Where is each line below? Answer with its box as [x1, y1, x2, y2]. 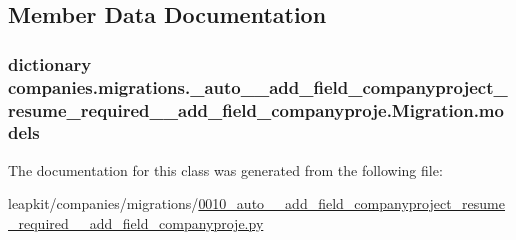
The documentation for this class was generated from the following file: [8, 159, 443, 180]
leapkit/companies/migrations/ [8, 193, 199, 214]
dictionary [8, 51, 92, 76]
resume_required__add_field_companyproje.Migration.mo [8, 97, 504, 122]
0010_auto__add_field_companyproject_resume [198, 193, 506, 214]
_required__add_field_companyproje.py [8, 212, 264, 233]
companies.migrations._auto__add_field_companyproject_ [8, 74, 508, 99]
